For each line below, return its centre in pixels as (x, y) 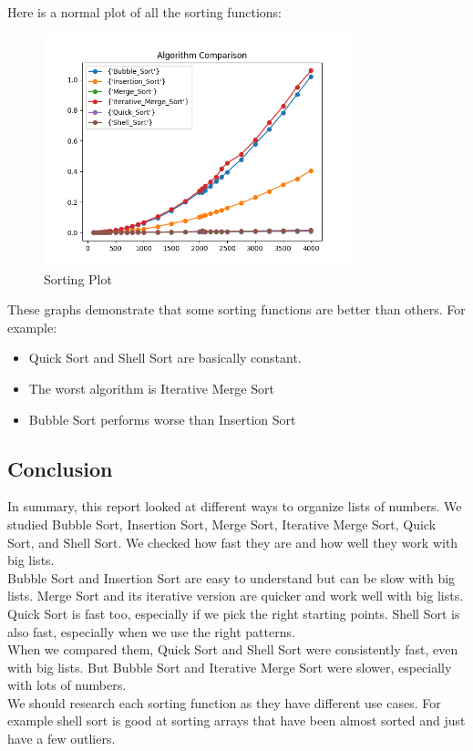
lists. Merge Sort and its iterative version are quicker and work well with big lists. (236, 596)
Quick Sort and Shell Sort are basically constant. (165, 358)
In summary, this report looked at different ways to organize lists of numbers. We (235, 506)
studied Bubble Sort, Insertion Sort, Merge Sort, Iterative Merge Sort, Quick (222, 524)
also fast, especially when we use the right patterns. (151, 631)
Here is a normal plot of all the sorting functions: (144, 12)
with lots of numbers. (67, 685)
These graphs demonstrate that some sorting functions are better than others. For (236, 309)
